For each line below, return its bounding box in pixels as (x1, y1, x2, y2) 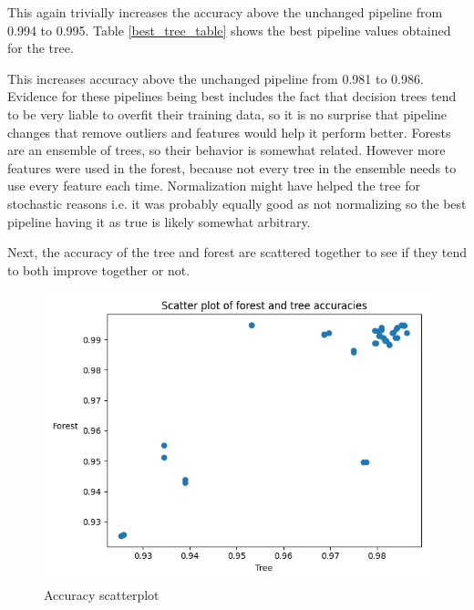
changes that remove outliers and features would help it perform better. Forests (7, 122, 451, 141)
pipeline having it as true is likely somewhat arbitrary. (7, 212, 311, 231)
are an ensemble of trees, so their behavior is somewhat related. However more (7, 140, 446, 160)
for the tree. (7, 38, 74, 57)
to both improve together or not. (7, 260, 191, 279)
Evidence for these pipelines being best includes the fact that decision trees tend (7, 87, 457, 106)
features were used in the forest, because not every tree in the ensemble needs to (7, 158, 457, 177)
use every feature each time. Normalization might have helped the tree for (7, 176, 420, 195)
